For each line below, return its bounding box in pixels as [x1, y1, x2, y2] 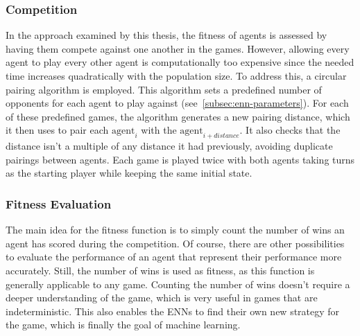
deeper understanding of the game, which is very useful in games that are [6, 290, 318, 305]
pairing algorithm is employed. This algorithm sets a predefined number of [6, 82, 322, 96]
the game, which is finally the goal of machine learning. [6, 317, 241, 332]
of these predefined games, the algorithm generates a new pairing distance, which [6, 109, 350, 123]
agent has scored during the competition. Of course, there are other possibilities [6, 236, 345, 250]
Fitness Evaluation [6, 195, 112, 212]
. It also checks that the [239, 123, 341, 137]
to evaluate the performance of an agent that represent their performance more [6, 249, 342, 264]
